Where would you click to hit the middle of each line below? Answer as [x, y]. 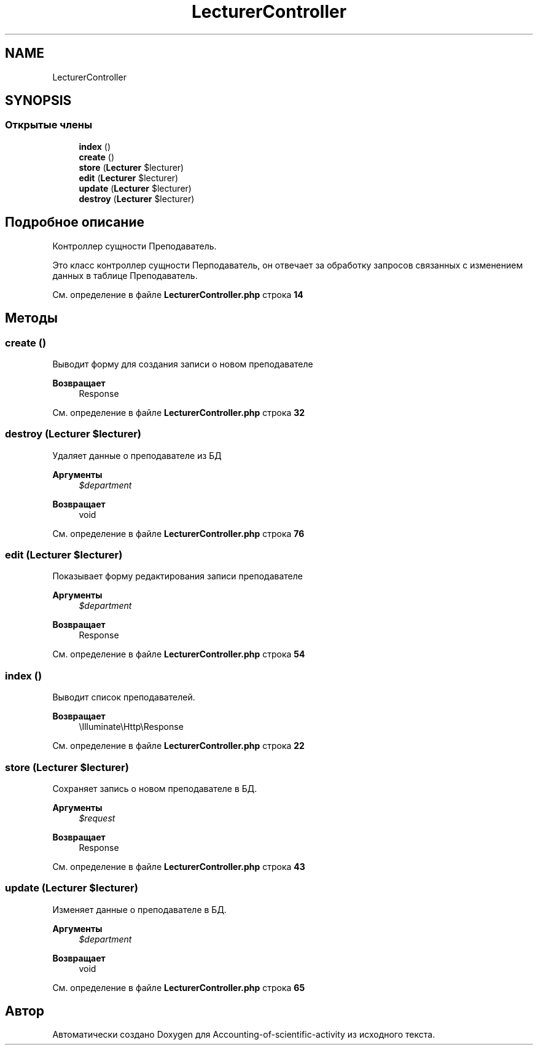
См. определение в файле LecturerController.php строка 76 [178, 533]
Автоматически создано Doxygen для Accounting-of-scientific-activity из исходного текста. [244, 1035]
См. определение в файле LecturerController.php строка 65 [179, 987]
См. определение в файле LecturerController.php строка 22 [178, 746]
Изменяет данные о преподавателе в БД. [139, 909]
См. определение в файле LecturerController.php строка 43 [179, 866]
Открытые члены [49, 125]
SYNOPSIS [38, 101]
